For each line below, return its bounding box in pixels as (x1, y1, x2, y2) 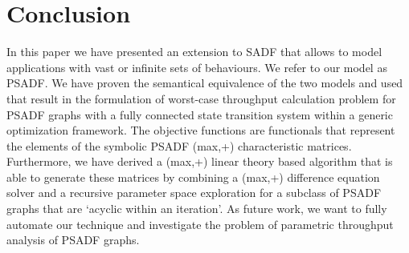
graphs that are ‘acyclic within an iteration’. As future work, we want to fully (6, 200, 387, 217)
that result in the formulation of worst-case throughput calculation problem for (6, 90, 396, 106)
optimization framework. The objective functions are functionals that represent (6, 122, 395, 139)
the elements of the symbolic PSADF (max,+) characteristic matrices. (6, 137, 352, 154)
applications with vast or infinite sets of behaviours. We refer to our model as (6, 58, 387, 75)
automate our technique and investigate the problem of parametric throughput (6, 215, 394, 232)
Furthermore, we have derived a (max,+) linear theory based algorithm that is (6, 153, 393, 170)
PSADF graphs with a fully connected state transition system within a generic (6, 106, 393, 122)
